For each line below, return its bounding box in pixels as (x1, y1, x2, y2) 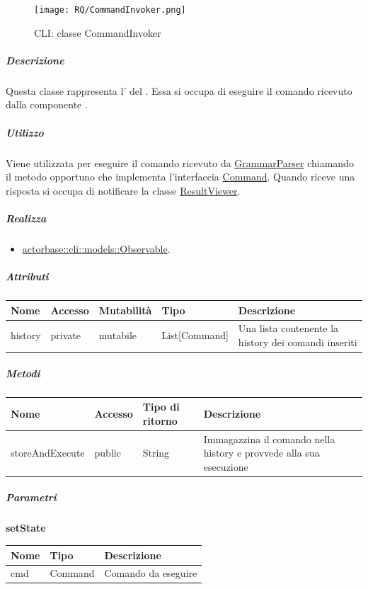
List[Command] (161, 328, 229, 343)
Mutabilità (98, 302, 152, 317)
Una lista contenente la (238, 321, 339, 336)
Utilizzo (6, 125, 44, 139)
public (94, 445, 121, 460)
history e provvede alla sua (203, 445, 320, 460)
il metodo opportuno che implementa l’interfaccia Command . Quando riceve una (6, 169, 355, 184)
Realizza (6, 210, 47, 225)
